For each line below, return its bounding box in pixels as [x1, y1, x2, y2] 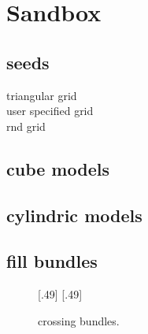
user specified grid [6, 102, 94, 119]
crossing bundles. [38, 312, 120, 328]
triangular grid [6, 87, 77, 103]
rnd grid [6, 117, 46, 134]
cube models [6, 156, 109, 180]
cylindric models [6, 202, 142, 227]
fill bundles [6, 249, 98, 273]
